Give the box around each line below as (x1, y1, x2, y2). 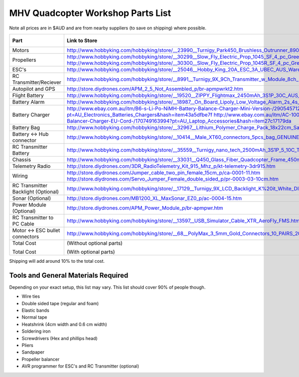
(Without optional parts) (66, 239, 123, 246)
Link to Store (66, 37, 98, 44)
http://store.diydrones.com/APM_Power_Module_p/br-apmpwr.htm (66, 204, 224, 211)
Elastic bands (21, 307, 49, 314)
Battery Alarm (12, 98, 45, 105)
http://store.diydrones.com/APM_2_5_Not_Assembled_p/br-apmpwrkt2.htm (66, 85, 244, 92)
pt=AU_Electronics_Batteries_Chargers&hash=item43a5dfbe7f (66, 111, 213, 118)
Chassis (12, 156, 31, 163)
